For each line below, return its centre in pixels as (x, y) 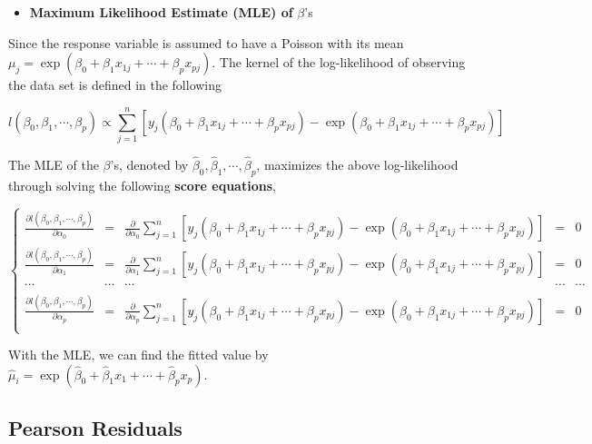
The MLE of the (54, 165)
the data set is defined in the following (115, 85)
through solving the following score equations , (142, 185)
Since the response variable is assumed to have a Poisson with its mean (206, 42)
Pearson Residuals (95, 428)
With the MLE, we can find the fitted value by (138, 355)
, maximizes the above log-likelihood (357, 165)
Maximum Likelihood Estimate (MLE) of (161, 12)
